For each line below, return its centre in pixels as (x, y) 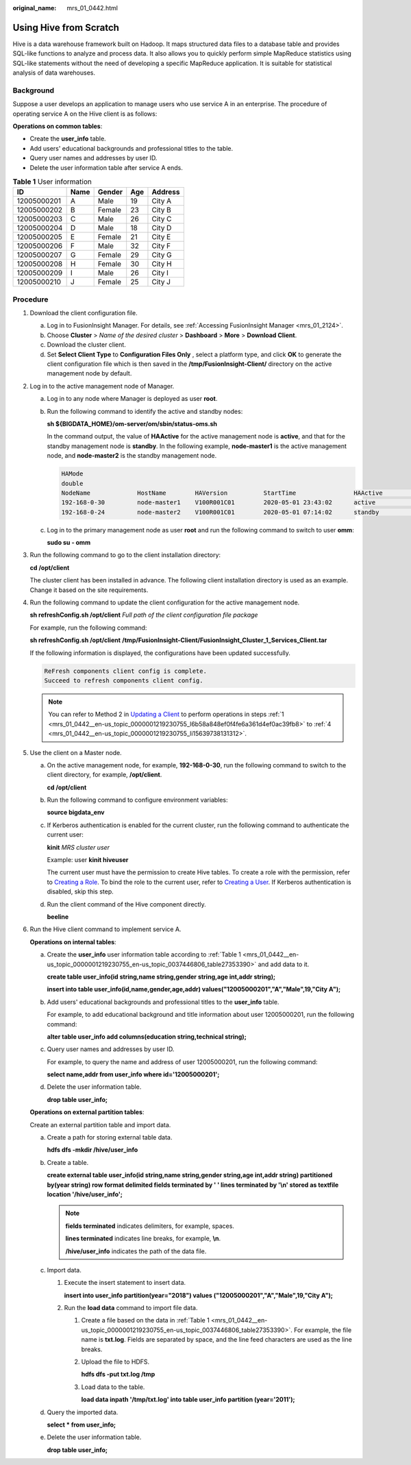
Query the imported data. (83, 1412)
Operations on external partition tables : (87, 1112)
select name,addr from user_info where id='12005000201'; (133, 1074)
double (72, 483)
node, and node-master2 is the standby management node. (132, 456)
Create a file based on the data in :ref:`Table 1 (146, 1320)
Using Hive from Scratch (66, 27)
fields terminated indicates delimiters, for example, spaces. (150, 1226)
